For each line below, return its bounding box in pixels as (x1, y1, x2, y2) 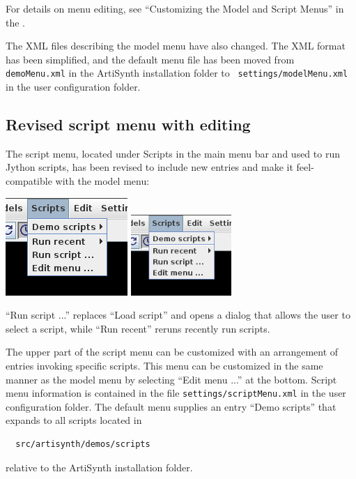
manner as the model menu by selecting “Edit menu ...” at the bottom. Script (6, 372, 337, 386)
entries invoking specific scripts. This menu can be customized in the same (6, 358, 323, 372)
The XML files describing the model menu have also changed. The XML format (6, 38, 346, 53)
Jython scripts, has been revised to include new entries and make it (6, 160, 293, 174)
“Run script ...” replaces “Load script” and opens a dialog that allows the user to (6, 307, 350, 322)
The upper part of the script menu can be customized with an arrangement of (6, 344, 339, 359)
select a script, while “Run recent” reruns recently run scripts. (6, 321, 270, 335)
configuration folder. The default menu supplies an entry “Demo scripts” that (6, 399, 336, 413)
